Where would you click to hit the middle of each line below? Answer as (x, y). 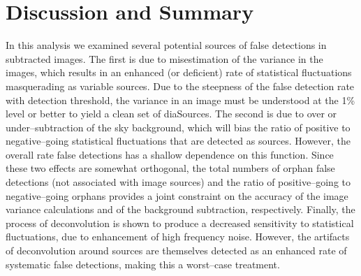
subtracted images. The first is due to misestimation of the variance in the (164, 58)
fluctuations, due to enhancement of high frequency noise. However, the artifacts (178, 237)
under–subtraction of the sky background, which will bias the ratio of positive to (178, 127)
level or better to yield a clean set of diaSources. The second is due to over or (171, 114)
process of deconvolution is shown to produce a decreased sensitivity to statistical (180, 223)
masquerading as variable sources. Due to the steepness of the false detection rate (180, 86)
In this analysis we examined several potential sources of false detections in (166, 45)
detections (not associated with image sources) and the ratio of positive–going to (178, 182)
